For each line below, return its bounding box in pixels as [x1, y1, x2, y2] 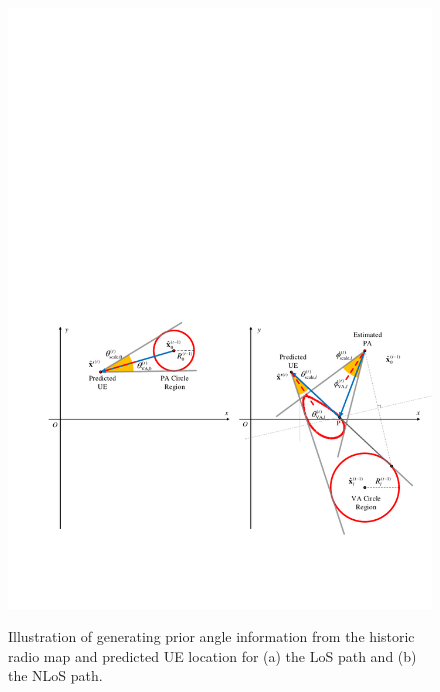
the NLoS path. [8, 665, 103, 686]
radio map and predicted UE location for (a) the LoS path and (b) [8, 645, 417, 666]
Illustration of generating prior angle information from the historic [8, 626, 415, 647]
